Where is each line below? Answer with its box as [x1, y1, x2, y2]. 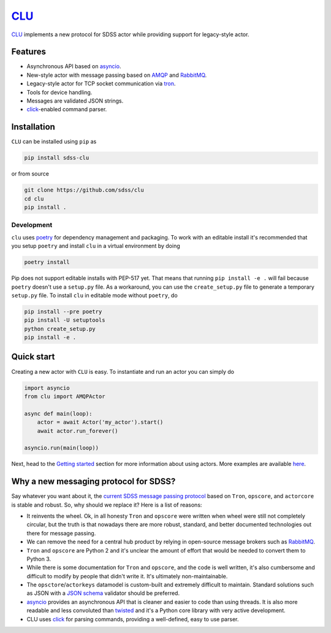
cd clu [24, 195, 44, 202]
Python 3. [26, 555, 51, 562]
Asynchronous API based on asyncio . [26, 63, 121, 70]
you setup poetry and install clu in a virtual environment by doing [11, 243, 180, 250]
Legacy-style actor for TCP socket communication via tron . [26, 80, 176, 87]
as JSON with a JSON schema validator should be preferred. [26, 589, 180, 597]
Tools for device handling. [26, 88, 93, 96]
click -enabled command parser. [26, 106, 107, 113]
